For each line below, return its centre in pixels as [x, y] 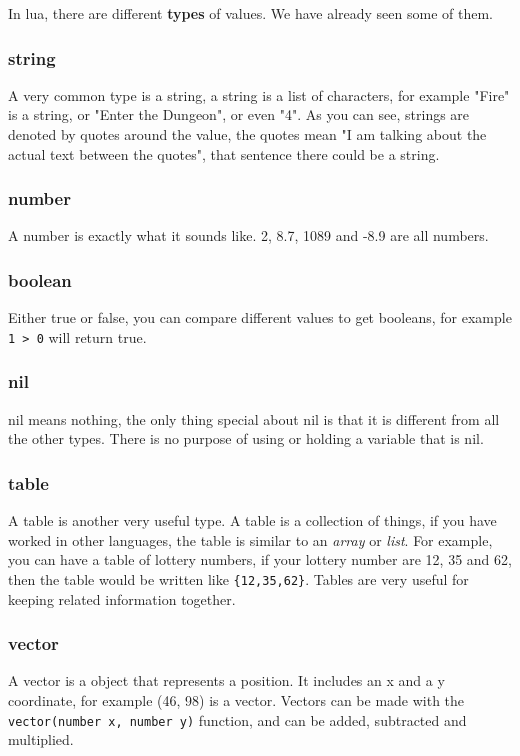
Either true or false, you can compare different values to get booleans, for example [260, 317]
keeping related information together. [122, 598]
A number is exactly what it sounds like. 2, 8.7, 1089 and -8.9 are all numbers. [248, 235]
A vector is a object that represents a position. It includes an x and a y [226, 680]
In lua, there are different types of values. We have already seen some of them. [250, 13]
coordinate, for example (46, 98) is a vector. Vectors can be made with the [236, 699]
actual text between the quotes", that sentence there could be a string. [224, 153]
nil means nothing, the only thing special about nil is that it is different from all [254, 418]
